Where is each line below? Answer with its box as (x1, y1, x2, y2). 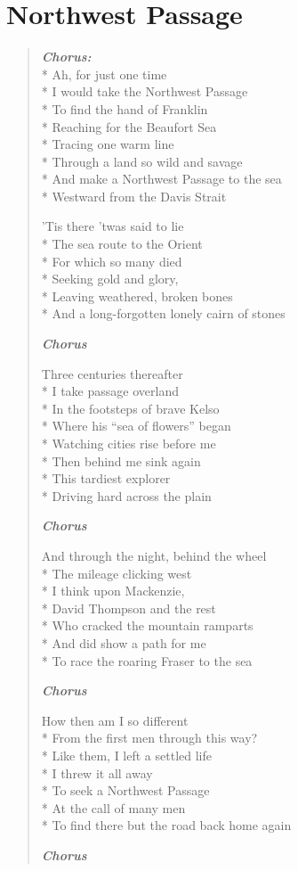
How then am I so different (41, 711, 189, 729)
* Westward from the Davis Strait (41, 186, 227, 205)
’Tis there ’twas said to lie (41, 217, 184, 235)
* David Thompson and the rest (41, 598, 216, 617)
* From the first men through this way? (41, 728, 258, 747)
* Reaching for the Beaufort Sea (41, 117, 217, 136)
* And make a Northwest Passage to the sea (41, 169, 282, 188)
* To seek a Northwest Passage (41, 781, 210, 800)
